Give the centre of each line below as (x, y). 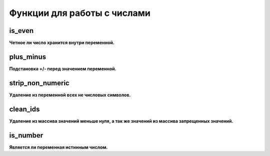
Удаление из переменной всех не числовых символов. (70, 95)
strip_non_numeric (39, 83)
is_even (21, 31)
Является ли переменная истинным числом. (58, 147)
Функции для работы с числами (80, 13)
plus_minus (28, 57)
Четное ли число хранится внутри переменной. (62, 43)
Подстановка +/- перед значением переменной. (63, 69)
